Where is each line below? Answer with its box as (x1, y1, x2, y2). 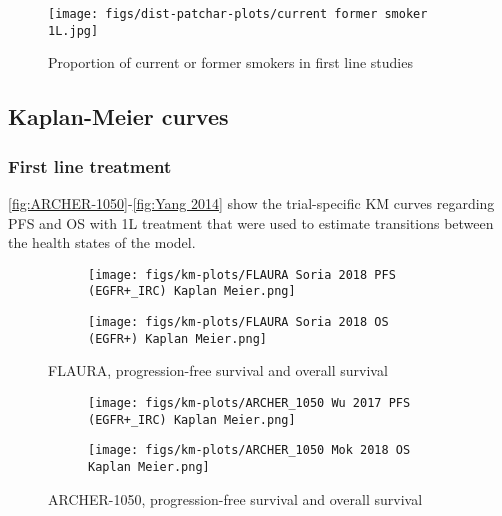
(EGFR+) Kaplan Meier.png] (88, 331, 267, 346)
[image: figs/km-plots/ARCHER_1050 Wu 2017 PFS (88, 395, 411, 410)
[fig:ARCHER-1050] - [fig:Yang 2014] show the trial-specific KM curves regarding (8, 192, 495, 213)
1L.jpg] (48, 23, 99, 38)
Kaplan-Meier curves (8, 101, 229, 132)
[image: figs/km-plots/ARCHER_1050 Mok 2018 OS (88, 443, 411, 458)
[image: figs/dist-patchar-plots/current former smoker (48, 7, 428, 21)
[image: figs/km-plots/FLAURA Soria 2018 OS (88, 315, 389, 329)
